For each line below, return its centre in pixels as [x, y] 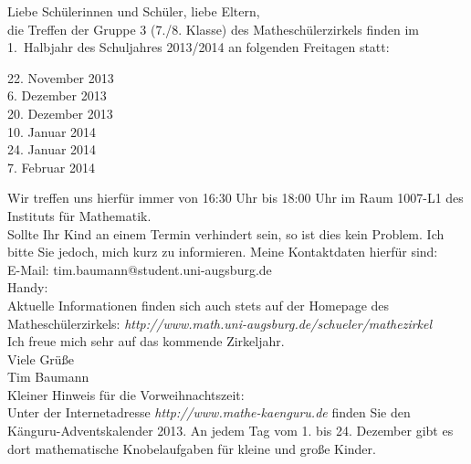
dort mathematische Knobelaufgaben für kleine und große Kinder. [192, 448]
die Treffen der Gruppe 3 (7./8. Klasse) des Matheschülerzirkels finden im [213, 29]
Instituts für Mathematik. [79, 215]
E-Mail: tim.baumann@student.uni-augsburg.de [140, 269]
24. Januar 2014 [52, 149]
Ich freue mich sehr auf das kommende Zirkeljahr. [146, 341]
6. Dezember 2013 [57, 95]
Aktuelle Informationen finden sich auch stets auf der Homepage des [199, 305]
